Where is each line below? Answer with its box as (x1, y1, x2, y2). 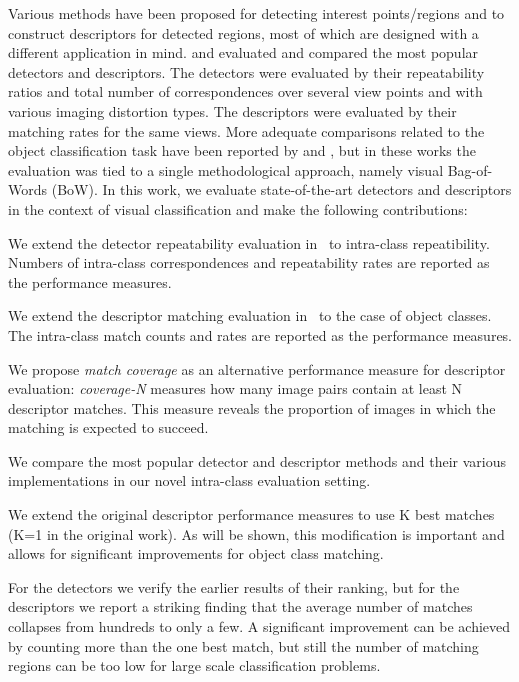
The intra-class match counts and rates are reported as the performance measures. (8, 324, 513, 345)
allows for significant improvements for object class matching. (8, 543, 384, 564)
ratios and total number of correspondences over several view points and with (8, 81, 483, 102)
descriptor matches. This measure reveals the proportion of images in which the (8, 397, 496, 418)
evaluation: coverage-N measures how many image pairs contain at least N (8, 378, 463, 399)
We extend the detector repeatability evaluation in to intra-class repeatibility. (8, 232, 490, 253)
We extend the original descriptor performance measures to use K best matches (8, 504, 495, 525)
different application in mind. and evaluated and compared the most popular (8, 42, 479, 63)
